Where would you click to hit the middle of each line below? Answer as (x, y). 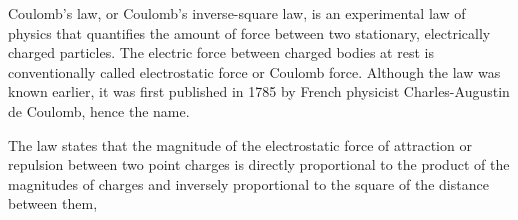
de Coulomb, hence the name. (99, 110)
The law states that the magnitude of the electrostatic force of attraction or (240, 144)
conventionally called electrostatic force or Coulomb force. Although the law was (254, 71)
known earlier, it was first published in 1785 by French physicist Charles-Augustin (259, 91)
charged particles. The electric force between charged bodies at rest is (221, 52)
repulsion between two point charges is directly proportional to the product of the (259, 164)
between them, (53, 203)
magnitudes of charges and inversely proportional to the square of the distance (248, 183)
